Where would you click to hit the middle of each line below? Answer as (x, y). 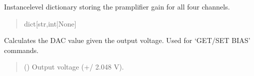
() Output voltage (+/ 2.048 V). (74, 67)
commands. (21, 50)
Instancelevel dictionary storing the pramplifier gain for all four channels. (117, 6)
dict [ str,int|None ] (50, 23)
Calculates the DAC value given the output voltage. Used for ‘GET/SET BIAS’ (127, 40)
